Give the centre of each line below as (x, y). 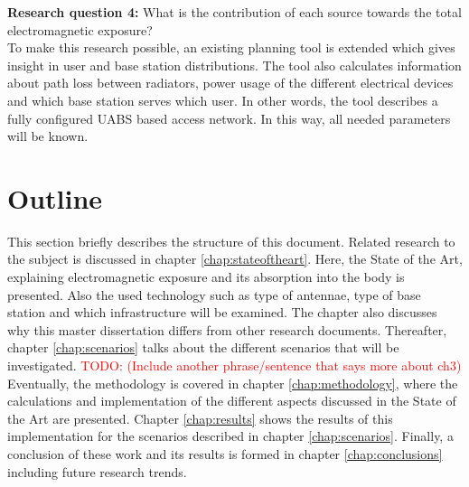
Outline (55, 197)
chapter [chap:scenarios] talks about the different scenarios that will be (203, 347)
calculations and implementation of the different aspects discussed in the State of (232, 401)
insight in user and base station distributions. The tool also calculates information (234, 65)
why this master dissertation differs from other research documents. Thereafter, (227, 329)
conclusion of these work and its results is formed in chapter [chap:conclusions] (225, 454)
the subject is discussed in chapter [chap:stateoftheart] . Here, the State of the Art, (235, 259)
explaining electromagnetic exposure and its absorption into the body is (206, 277)
